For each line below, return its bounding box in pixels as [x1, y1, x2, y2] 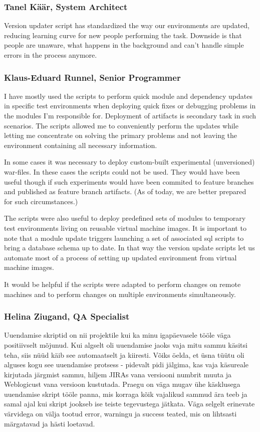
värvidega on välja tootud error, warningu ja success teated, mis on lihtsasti [4, 408, 237, 419]
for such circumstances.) [4, 196, 78, 206]
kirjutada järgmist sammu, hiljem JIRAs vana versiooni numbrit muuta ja [4, 369, 231, 379]
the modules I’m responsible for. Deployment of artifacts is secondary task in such [4, 110, 256, 120]
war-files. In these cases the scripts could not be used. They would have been [4, 166, 240, 177]
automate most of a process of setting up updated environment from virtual [4, 252, 237, 262]
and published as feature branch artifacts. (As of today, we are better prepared [4, 186, 246, 197]
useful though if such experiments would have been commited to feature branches [4, 176, 254, 187]
